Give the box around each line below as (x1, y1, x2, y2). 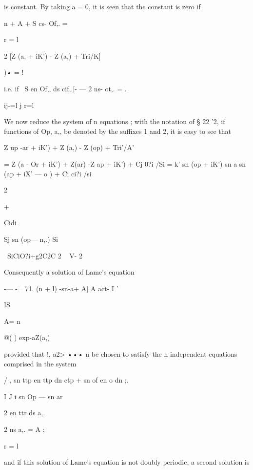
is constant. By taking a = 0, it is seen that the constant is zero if (4, 1, 201, 11)
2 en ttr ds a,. (4, 407, 45, 418)
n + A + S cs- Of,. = (4, 18, 68, 28)
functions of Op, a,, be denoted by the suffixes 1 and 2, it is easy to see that (4, 126, 231, 136)
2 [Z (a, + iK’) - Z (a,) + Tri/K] (4, 50, 101, 61)
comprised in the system (4, 358, 77, 368)
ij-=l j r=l (4, 100, 34, 110)
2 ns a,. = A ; (4, 424, 45, 434)
